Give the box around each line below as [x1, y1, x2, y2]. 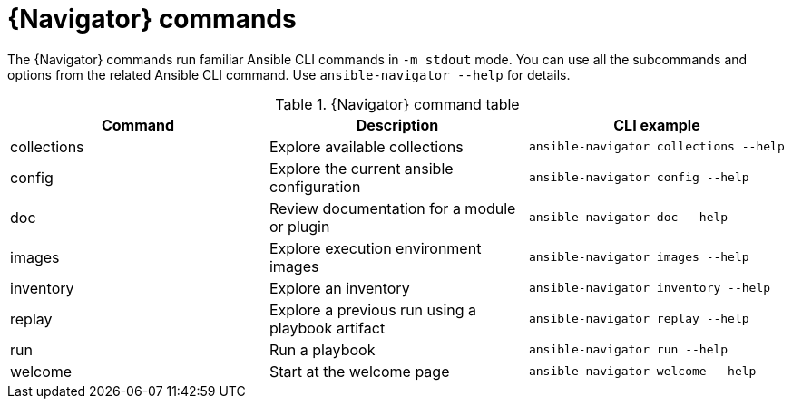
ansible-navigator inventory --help [528, 281, 771, 295]
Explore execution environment [269, 238, 482, 257]
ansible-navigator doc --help [528, 210, 728, 225]
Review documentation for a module [269, 198, 516, 217]
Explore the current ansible [269, 159, 454, 178]
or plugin [269, 217, 330, 236]
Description [356, 115, 439, 134]
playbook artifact [269, 318, 386, 337]
